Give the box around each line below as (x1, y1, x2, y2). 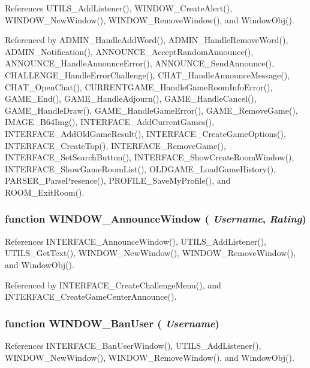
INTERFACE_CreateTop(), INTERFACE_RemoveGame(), (5, 139, 226, 151)
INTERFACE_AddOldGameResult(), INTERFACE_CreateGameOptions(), (5, 127, 286, 139)
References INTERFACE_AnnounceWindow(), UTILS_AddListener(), (5, 235, 267, 247)
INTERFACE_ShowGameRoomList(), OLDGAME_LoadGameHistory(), (5, 162, 276, 175)
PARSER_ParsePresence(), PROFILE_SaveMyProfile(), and (5, 174, 231, 187)
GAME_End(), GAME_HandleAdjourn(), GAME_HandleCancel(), (5, 92, 257, 105)
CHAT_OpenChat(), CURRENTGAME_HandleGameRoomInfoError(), (5, 80, 273, 93)
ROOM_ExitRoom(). (5, 185, 85, 198)
